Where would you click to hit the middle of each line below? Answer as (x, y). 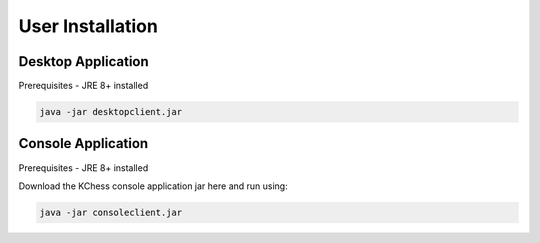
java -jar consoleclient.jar (111, 212)
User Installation (88, 26)
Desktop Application (83, 61)
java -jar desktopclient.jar (111, 112)
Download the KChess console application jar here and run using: (153, 186)
